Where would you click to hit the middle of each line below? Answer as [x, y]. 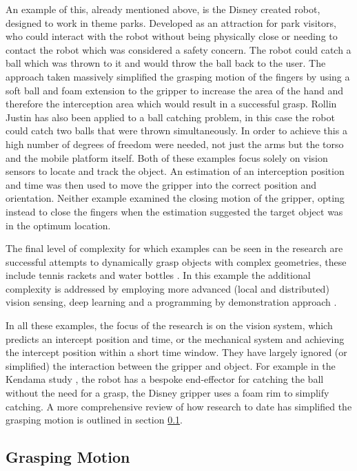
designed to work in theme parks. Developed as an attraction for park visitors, [171, 22]
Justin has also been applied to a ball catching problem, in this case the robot [170, 117]
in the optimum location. [58, 225]
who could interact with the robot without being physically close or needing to [172, 36]
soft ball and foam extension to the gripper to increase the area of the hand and [175, 90]
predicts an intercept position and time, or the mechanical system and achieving [175, 338]
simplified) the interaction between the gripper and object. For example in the [171, 365]
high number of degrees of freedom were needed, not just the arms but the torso [175, 144]
